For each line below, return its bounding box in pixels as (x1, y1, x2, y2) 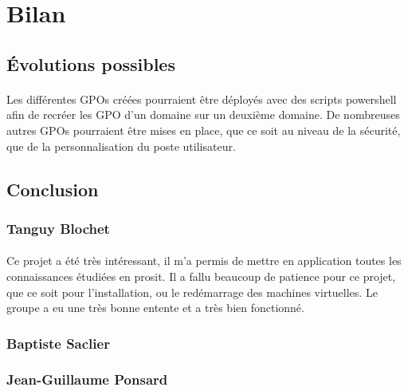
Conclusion (6, 176, 99, 201)
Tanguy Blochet (6, 218, 110, 238)
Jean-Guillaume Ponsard (6, 369, 168, 389)
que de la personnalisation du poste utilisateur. (6, 137, 236, 154)
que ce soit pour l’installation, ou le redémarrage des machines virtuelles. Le (6, 283, 378, 300)
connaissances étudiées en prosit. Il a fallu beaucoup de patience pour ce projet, (6, 267, 396, 284)
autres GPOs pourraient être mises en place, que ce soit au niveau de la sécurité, (6, 121, 401, 138)
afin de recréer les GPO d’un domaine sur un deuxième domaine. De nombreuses (6, 106, 400, 123)
